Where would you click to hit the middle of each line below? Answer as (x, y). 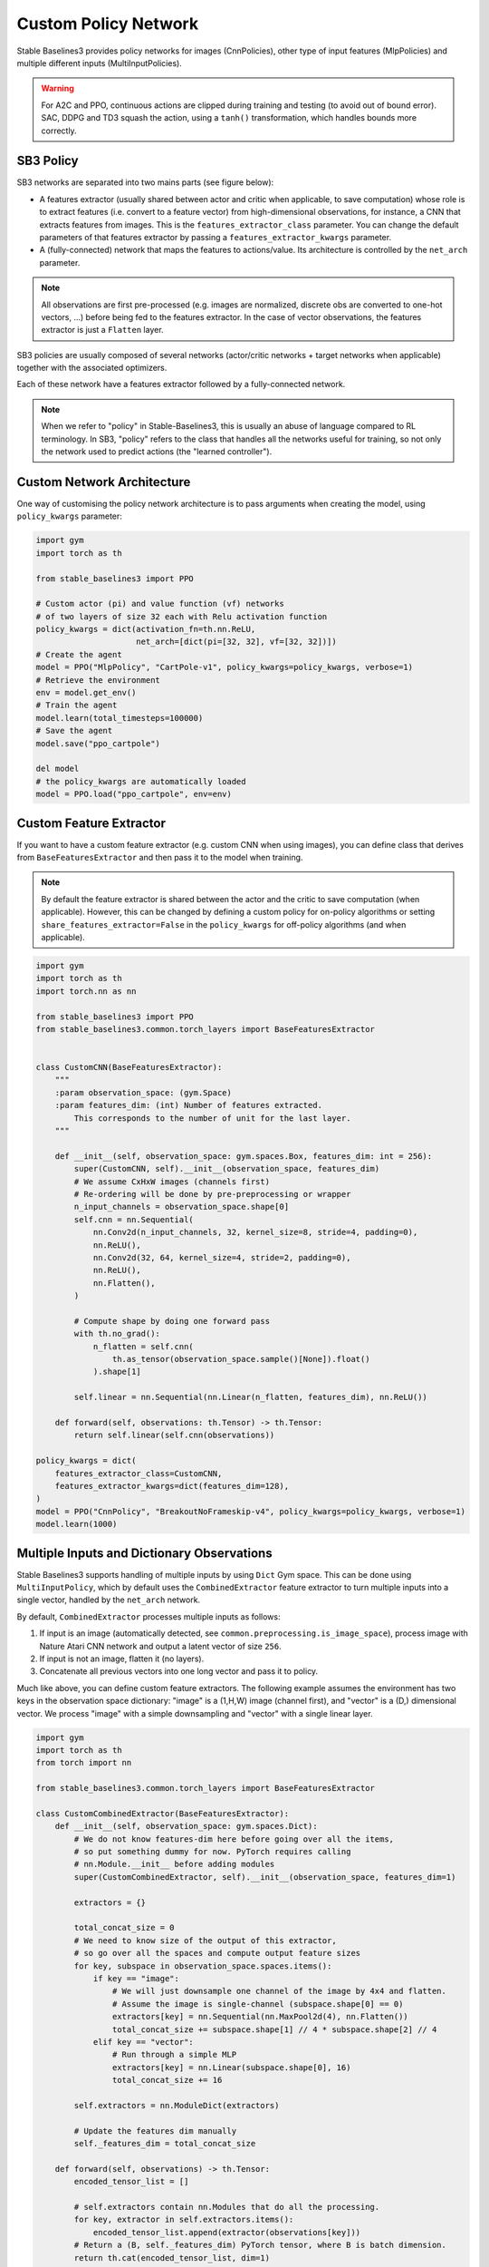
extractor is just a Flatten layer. (102, 330)
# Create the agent (79, 654)
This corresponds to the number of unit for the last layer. (212, 1118)
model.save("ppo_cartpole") (98, 743)
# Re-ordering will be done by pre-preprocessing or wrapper (212, 1194)
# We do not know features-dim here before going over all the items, (234, 1839)
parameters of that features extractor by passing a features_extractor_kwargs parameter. (216, 237)
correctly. (59, 131)
